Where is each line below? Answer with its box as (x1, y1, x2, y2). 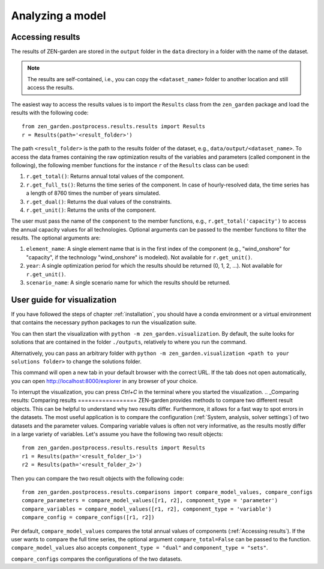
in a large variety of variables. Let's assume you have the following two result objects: (11, 431, 223, 438)
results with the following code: (11, 109, 89, 117)
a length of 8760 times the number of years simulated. (26, 189, 161, 197)
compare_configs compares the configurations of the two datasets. (11, 555, 182, 562)
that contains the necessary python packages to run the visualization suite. (11, 319, 197, 326)
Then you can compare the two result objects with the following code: (11, 475, 184, 482)
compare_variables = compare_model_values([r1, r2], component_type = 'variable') (22, 505, 272, 512)
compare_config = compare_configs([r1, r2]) (22, 514, 155, 521)
